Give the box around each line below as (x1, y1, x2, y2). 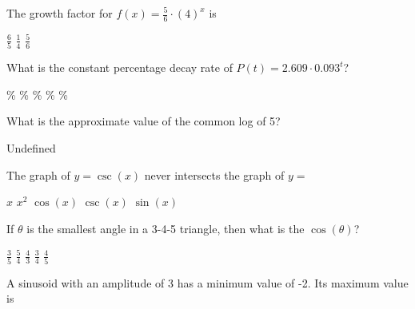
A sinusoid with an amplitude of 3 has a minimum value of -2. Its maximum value (6, 274, 409, 291)
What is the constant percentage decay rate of (6, 59, 233, 76)
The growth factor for (6, 5, 113, 21)
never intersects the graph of (144, 166, 285, 183)
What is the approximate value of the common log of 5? (6, 113, 281, 129)
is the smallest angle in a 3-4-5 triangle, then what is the (26, 220, 305, 236)
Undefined (6, 139, 56, 156)
